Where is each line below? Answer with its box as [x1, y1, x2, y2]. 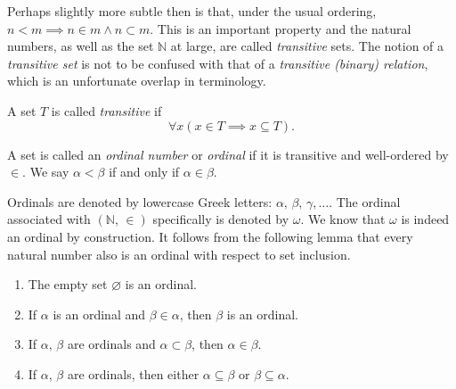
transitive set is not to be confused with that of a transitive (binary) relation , [7, 54, 428, 72]
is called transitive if [51, 101, 162, 120]
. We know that [300, 210, 386, 228]
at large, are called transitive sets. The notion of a [170, 37, 444, 55]
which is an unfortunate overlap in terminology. [7, 71, 266, 90]
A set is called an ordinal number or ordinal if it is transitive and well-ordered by [7, 145, 449, 163]
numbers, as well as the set [7, 37, 154, 55]
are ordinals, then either [67, 364, 199, 383]
